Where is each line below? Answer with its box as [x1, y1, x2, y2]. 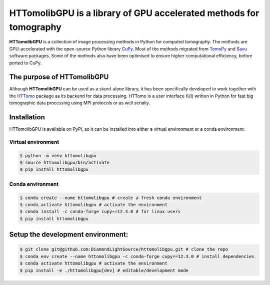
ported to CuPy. [9, 60, 42, 66]
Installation [9, 113, 45, 122]
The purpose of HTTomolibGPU [9, 73, 109, 81]
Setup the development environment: [9, 230, 128, 239]
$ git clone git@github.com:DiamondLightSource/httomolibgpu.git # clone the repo [19, 247, 228, 252]
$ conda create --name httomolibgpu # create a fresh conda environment [19, 195, 202, 201]
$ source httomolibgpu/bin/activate [19, 160, 110, 166]
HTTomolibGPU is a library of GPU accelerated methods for [9, 7, 259, 18]
